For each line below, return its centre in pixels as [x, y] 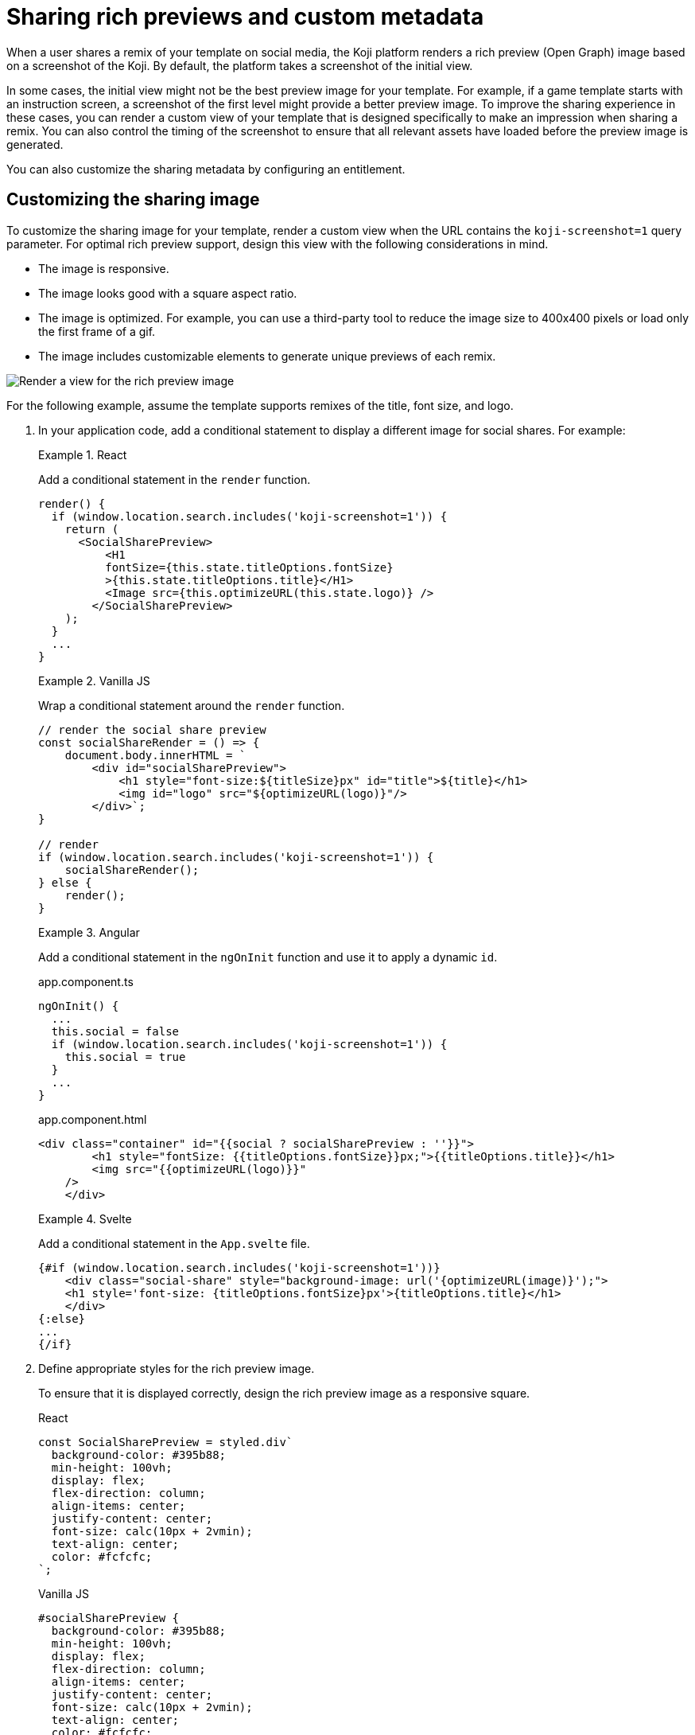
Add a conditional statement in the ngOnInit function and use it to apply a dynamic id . [268, 957]
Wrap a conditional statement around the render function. [192, 705]
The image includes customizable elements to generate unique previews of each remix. [267, 356]
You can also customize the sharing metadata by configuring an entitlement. [206, 169]
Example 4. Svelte [85, 1218]
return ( [92, 529]
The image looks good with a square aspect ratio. [168, 293]
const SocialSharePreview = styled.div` [166, 1442]
